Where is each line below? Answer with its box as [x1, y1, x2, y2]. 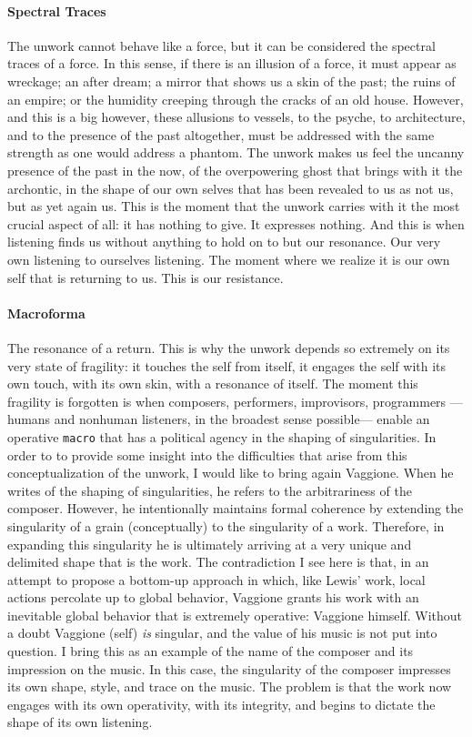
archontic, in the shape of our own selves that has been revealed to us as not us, [7, 178, 454, 197]
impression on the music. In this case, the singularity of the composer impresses [7, 659, 451, 678]
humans [7, 409, 51, 429]
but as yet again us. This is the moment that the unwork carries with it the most [7, 197, 460, 216]
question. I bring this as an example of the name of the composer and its [7, 641, 414, 661]
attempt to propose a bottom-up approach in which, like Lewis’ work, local [7, 570, 426, 589]
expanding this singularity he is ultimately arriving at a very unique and [7, 534, 412, 553]
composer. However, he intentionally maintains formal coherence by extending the [7, 499, 464, 518]
